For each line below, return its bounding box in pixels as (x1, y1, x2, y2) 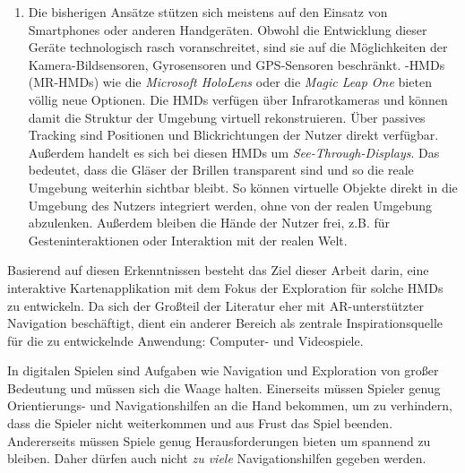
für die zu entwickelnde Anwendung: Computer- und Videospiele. (7, 331, 364, 349)
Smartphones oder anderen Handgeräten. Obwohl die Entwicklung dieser (28, 20, 427, 39)
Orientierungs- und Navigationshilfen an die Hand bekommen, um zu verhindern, (7, 396, 452, 415)
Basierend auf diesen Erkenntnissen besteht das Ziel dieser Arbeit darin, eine (7, 261, 429, 279)
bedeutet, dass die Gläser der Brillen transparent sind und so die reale (28, 160, 414, 179)
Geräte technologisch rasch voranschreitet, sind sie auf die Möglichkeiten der (28, 38, 448, 56)
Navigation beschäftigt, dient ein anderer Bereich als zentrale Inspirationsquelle (7, 314, 443, 332)
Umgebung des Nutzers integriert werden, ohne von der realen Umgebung (28, 195, 433, 214)
